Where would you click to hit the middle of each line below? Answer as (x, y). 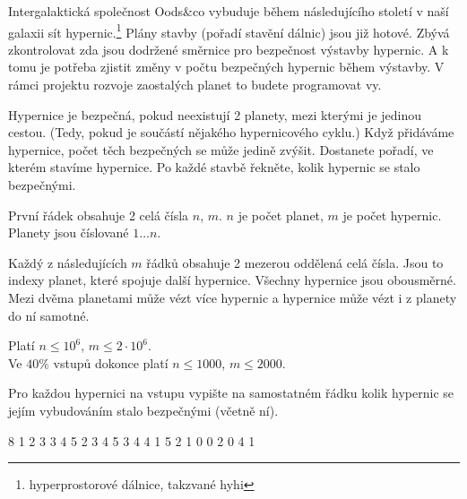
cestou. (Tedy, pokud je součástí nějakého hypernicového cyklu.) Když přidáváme (231, 132)
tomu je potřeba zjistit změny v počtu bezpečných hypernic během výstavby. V (226, 67)
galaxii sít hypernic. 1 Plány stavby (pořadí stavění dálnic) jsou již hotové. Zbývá (229, 30)
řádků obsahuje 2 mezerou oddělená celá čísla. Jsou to (295, 262)
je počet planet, (281, 215)
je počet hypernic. (392, 215)
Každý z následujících (68, 262)
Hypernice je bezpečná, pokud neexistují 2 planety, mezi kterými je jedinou (215, 114)
